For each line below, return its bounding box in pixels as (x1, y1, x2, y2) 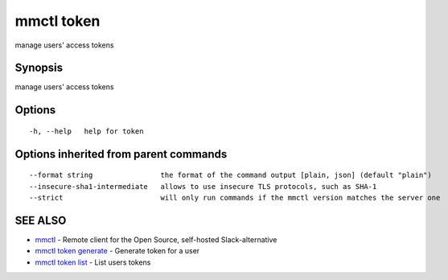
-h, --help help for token (29, 126, 144, 136)
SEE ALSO (14, 213, 67, 227)
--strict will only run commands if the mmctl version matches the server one (29, 193, 441, 203)
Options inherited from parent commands (14, 147, 228, 161)
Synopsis (14, 61, 64, 75)
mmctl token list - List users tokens (35, 257, 151, 267)
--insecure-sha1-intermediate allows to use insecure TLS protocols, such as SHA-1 (29, 182, 377, 191)
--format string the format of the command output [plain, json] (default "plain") (29, 171, 432, 180)
